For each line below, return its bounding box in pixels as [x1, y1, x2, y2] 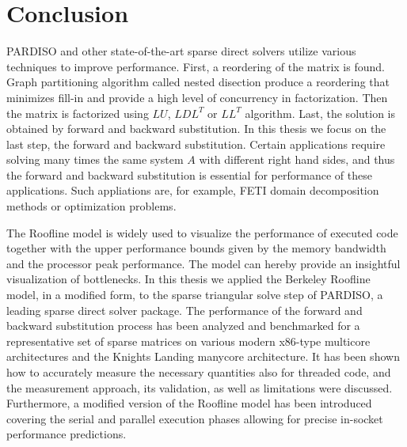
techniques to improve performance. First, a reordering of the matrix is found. [6, 58, 385, 74]
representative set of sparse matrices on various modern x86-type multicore [6, 332, 371, 349]
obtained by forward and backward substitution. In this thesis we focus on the [6, 120, 386, 137]
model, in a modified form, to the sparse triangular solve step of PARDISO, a [6, 286, 383, 303]
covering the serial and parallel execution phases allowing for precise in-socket [6, 410, 383, 426]
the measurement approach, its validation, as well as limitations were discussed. [6, 379, 393, 396]
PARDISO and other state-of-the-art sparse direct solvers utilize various [6, 43, 356, 59]
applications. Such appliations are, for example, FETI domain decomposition [6, 182, 379, 199]
